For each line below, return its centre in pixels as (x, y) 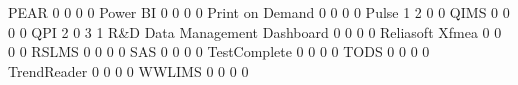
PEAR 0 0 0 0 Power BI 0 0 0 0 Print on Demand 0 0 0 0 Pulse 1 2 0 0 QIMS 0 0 (259, 12)
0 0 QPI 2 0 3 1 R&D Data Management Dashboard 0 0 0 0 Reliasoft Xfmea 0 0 (255, 31)
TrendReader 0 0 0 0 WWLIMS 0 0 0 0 (128, 70)
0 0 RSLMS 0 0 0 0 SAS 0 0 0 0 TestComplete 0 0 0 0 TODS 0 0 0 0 (219, 51)
